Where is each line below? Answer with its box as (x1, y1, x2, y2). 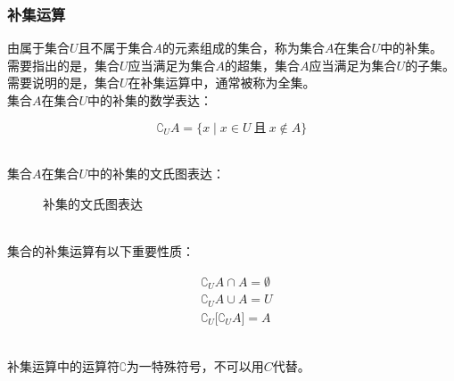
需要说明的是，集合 (7, 73, 120, 92)
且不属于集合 (78, 38, 153, 57)
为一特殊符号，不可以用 (126, 357, 264, 376)
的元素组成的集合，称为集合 (162, 38, 326, 57)
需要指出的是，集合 (7, 55, 120, 74)
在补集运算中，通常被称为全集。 (128, 73, 316, 92)
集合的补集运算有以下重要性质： (7, 241, 194, 260)
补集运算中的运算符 (7, 357, 120, 376)
